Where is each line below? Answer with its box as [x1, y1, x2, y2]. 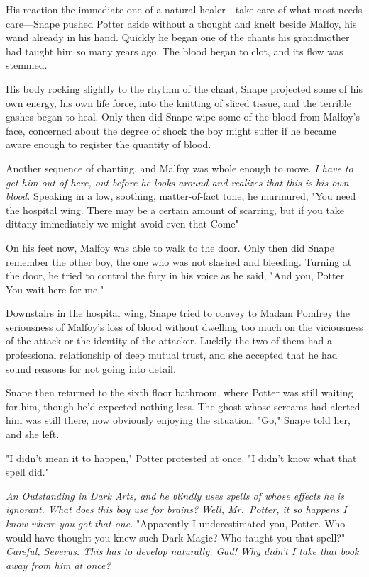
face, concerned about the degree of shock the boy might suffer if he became [6, 123, 336, 138]
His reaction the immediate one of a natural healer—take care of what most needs [6, 2, 363, 16]
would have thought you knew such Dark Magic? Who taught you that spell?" [6, 530, 346, 544]
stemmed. [6, 57, 48, 72]
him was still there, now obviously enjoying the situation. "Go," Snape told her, [6, 413, 351, 427]
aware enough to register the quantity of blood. [6, 137, 211, 152]
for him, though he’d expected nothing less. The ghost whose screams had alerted [6, 398, 360, 413]
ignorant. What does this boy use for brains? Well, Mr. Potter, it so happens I [6, 502, 347, 517]
